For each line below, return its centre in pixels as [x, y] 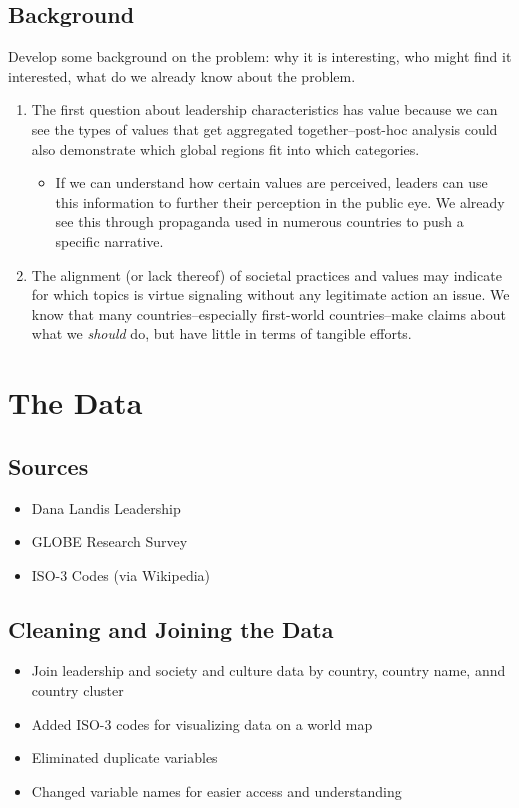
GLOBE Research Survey [109, 541]
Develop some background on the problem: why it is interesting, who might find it [260, 56]
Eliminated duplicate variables [124, 757]
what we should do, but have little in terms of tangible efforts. [221, 333]
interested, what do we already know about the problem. [182, 75]
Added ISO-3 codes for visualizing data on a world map [202, 723]
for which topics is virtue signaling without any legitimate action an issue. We [270, 294]
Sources [48, 465]
